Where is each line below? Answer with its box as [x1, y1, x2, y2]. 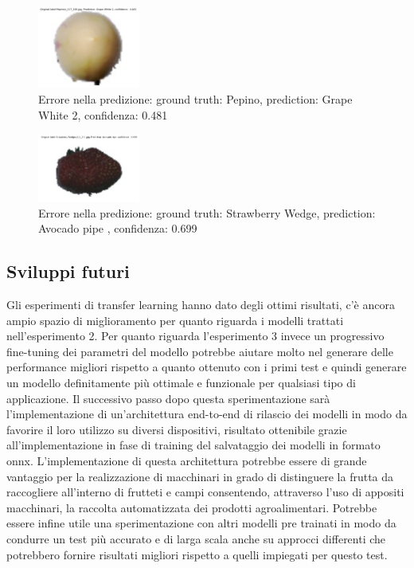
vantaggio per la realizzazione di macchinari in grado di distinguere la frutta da [6, 468, 394, 484]
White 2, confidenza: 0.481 [38, 106, 168, 123]
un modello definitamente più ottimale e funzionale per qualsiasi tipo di [6, 374, 356, 390]
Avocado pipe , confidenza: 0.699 [38, 220, 197, 237]
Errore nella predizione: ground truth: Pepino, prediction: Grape [38, 91, 353, 108]
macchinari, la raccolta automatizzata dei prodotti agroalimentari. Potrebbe [6, 499, 377, 515]
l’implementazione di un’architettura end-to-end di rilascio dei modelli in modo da [6, 405, 408, 422]
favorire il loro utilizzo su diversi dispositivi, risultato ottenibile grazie [6, 421, 347, 437]
